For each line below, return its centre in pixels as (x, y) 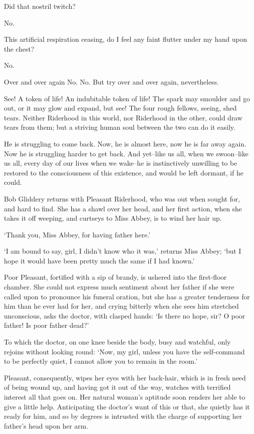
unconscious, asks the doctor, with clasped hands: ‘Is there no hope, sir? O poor (125, 315)
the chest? (19, 48)
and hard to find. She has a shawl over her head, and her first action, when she (123, 208)
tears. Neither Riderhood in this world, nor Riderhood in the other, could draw (123, 117)
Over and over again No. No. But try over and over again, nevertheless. (112, 81)
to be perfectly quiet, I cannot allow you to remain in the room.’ (101, 361)
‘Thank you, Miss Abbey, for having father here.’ (77, 234)
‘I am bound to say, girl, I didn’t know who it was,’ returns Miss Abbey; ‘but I (123, 251)
